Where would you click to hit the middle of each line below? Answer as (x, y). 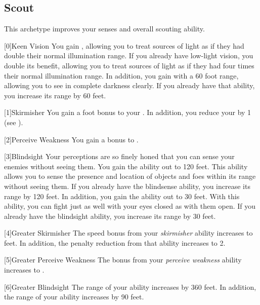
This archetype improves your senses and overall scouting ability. (104, 29)
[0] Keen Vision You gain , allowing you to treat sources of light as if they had (124, 45)
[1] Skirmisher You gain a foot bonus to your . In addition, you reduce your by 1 (128, 112)
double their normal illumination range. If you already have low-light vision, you (129, 55)
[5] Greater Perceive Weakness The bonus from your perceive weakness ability (123, 260)
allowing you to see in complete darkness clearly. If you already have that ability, (129, 85)
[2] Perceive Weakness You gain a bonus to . (71, 139)
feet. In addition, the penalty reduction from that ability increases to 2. (115, 242)
